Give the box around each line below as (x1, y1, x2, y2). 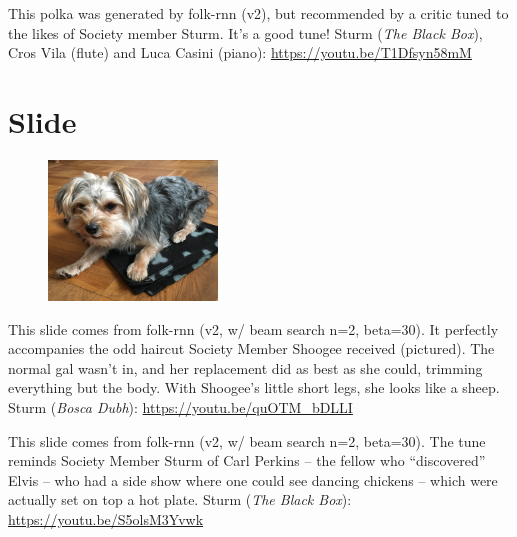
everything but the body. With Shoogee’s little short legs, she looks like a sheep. (8, 377, 500, 398)
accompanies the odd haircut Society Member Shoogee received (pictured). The (8, 338, 495, 359)
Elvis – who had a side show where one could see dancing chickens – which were (8, 469, 498, 490)
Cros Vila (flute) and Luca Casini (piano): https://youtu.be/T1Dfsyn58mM (8, 42, 472, 63)
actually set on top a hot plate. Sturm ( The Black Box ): (8, 489, 352, 510)
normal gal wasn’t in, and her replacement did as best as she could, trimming (8, 357, 483, 378)
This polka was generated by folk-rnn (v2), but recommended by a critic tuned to (8, 3, 509, 23)
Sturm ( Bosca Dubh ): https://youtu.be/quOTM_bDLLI (8, 396, 353, 417)
